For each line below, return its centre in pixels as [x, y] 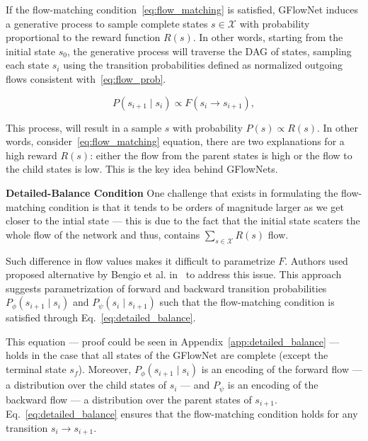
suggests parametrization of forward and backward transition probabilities [166, 288]
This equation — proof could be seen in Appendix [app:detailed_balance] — [173, 341]
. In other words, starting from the [268, 37]
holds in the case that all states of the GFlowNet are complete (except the [167, 355]
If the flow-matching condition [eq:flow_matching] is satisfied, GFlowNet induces [182, 9]
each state [28, 65]
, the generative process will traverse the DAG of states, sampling [209, 51]
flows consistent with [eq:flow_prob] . [86, 78]
